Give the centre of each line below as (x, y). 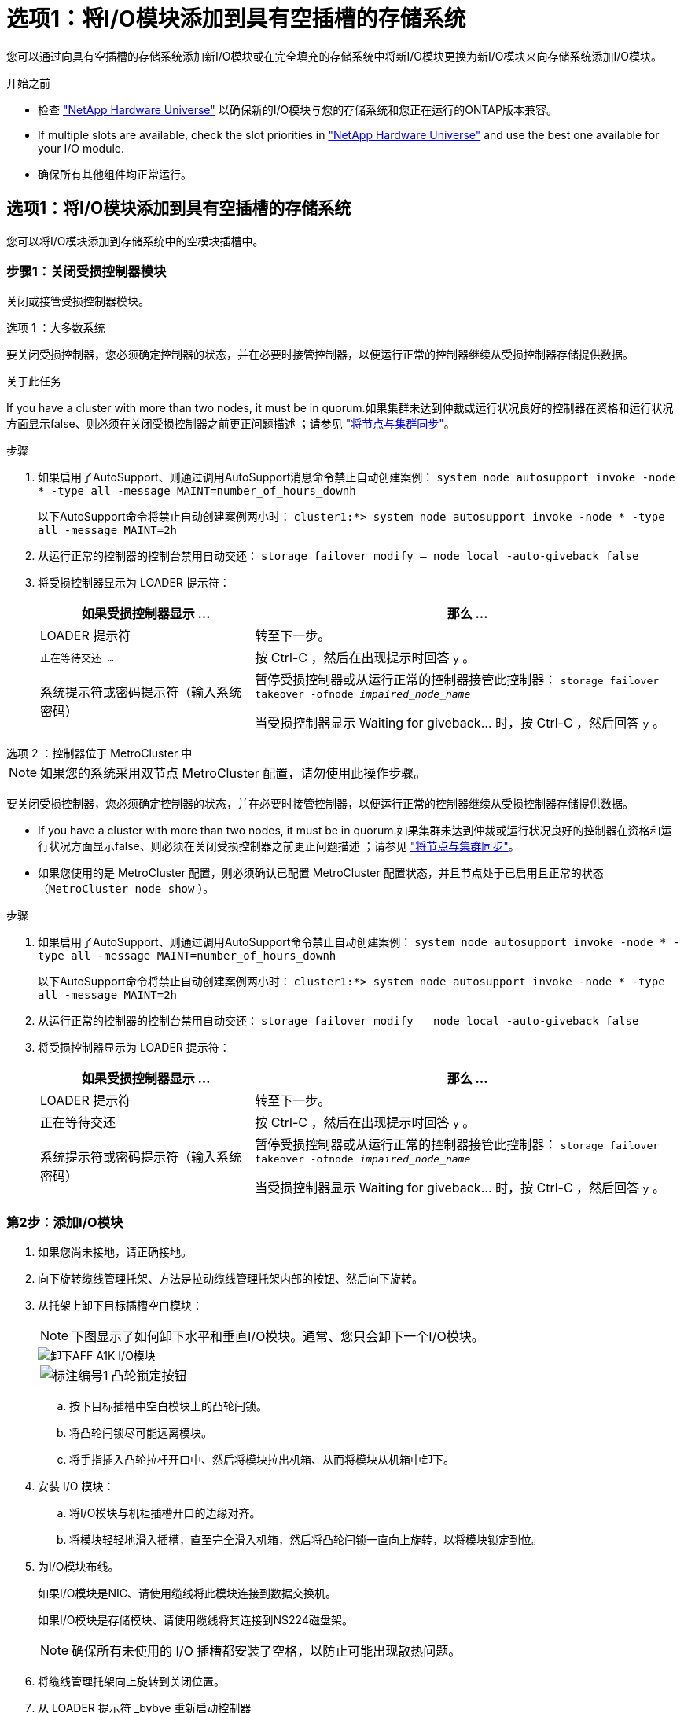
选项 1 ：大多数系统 (56, 328)
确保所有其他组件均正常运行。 (115, 174)
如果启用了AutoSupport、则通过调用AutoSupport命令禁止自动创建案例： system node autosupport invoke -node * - (359, 942)
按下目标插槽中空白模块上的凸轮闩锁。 (168, 1406)
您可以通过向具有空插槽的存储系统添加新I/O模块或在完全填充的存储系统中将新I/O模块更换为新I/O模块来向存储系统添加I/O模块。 (335, 56)
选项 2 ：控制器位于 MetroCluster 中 (99, 753)
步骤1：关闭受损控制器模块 (86, 271)
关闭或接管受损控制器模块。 (78, 301)
